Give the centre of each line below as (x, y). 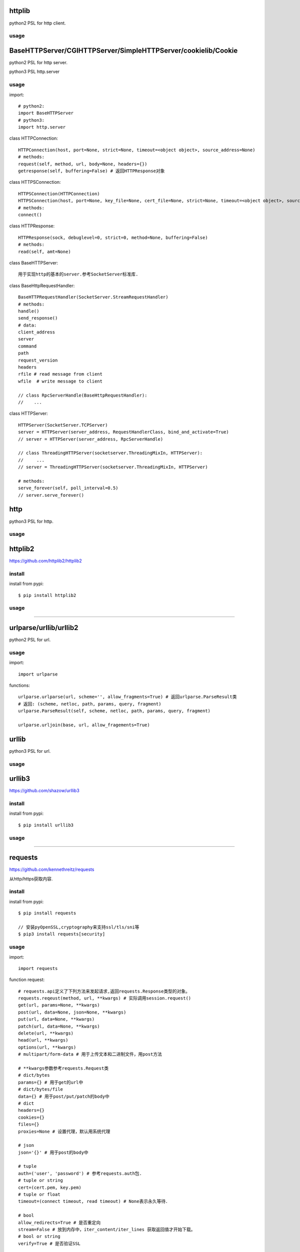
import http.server (42, 127)
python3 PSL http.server (34, 72)
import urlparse (38, 674)
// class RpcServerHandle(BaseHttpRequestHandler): (83, 395)
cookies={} (31, 1117)
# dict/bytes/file (41, 1089)
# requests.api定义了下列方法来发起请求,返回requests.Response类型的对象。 (104, 991)
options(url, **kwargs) (47, 1047)
